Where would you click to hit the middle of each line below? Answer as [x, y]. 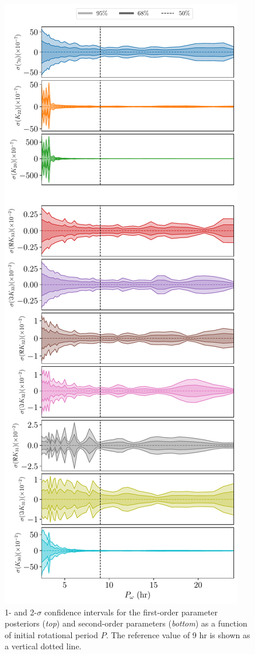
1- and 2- [21, 612]
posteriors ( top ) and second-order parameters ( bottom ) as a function [126, 623]
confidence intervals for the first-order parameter [131, 612]
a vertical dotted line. [43, 646]
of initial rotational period [51, 634]
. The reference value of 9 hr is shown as [178, 634]
